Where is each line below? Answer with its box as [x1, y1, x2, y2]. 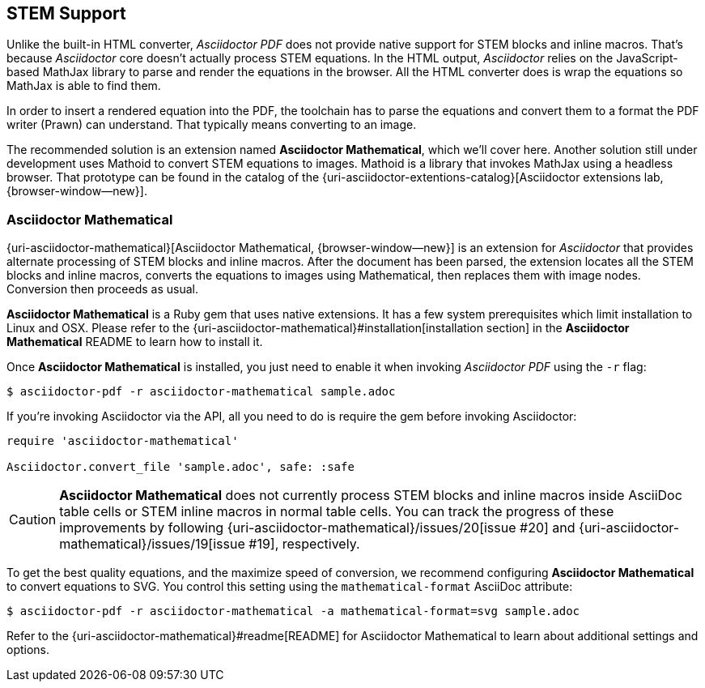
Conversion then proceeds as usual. [6, 282, 198, 297]
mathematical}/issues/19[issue [59, 536, 245, 553]
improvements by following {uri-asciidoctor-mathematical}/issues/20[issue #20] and [59, 519, 575, 536]
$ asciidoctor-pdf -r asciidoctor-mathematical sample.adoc [6, 385, 396, 399]
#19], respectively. [248, 536, 360, 553]
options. [6, 643, 50, 657]
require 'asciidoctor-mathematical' [6, 434, 239, 448]
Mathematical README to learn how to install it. [6, 335, 263, 349]
